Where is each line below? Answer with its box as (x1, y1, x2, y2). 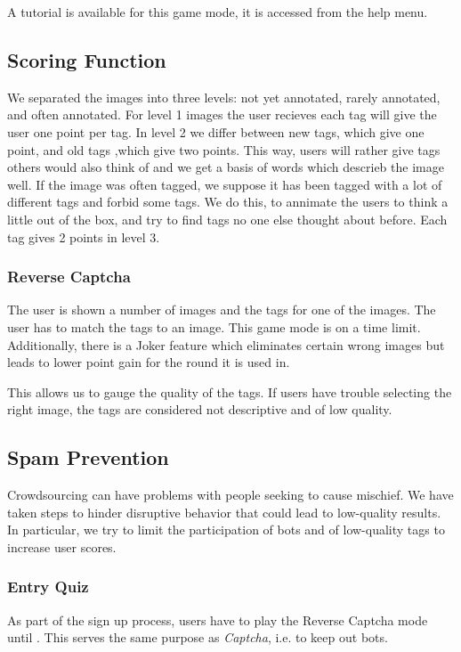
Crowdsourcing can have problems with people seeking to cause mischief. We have (7, 485, 454, 504)
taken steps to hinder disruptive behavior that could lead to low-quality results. (7, 502, 441, 521)
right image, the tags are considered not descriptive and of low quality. (7, 400, 392, 419)
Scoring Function (7, 45, 166, 73)
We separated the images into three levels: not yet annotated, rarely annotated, (7, 87, 441, 106)
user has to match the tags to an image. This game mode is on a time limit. (7, 317, 421, 336)
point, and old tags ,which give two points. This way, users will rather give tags (7, 140, 441, 159)
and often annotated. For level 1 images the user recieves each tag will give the (7, 105, 437, 124)
